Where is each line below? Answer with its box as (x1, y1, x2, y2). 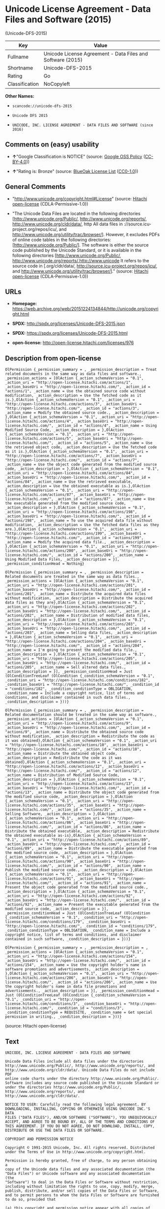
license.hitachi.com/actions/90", (5, 859, 76, 864)
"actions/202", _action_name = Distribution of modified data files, (5, 613, 151, 618)
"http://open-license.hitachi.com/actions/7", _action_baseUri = (5, 454, 141, 459)
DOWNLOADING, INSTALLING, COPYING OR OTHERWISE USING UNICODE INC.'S (5, 1106, 151, 1111)
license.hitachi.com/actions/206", (5, 975, 78, 981)
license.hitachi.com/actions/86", (5, 820, 76, 825)
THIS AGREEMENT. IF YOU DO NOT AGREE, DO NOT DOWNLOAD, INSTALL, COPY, (5, 1124, 155, 1129)
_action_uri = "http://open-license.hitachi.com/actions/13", (5, 782, 135, 786)
